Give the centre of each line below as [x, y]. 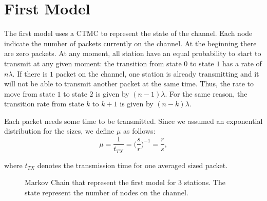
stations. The [205, 182]
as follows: [139, 131]
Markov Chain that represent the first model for [100, 182]
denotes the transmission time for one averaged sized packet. [132, 165]
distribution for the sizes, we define [59, 131]
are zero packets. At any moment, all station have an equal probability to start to [133, 53]
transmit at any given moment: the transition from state [93, 63]
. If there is [30, 73]
